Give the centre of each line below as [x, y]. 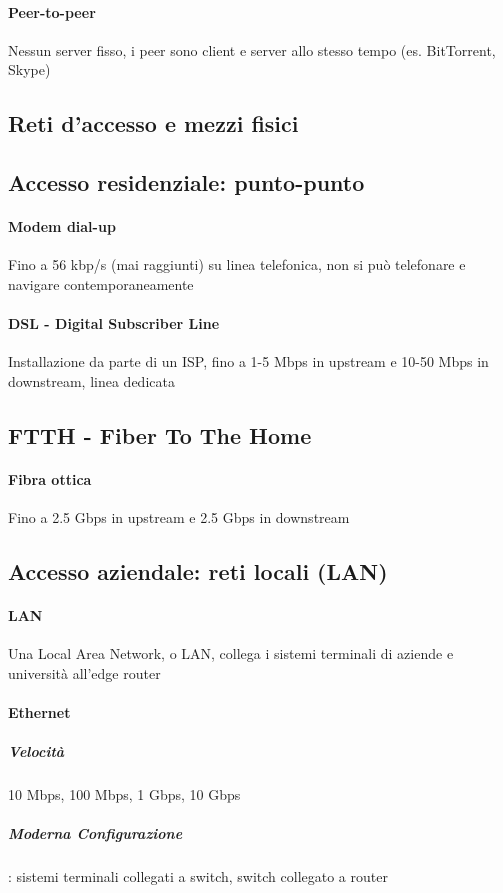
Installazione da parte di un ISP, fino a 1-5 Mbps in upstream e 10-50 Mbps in [248, 361]
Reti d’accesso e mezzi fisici [153, 123]
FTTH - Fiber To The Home [160, 434]
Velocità [36, 751]
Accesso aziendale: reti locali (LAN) [198, 571]
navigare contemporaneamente [101, 283]
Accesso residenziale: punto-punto [186, 182]
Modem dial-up [62, 226]
